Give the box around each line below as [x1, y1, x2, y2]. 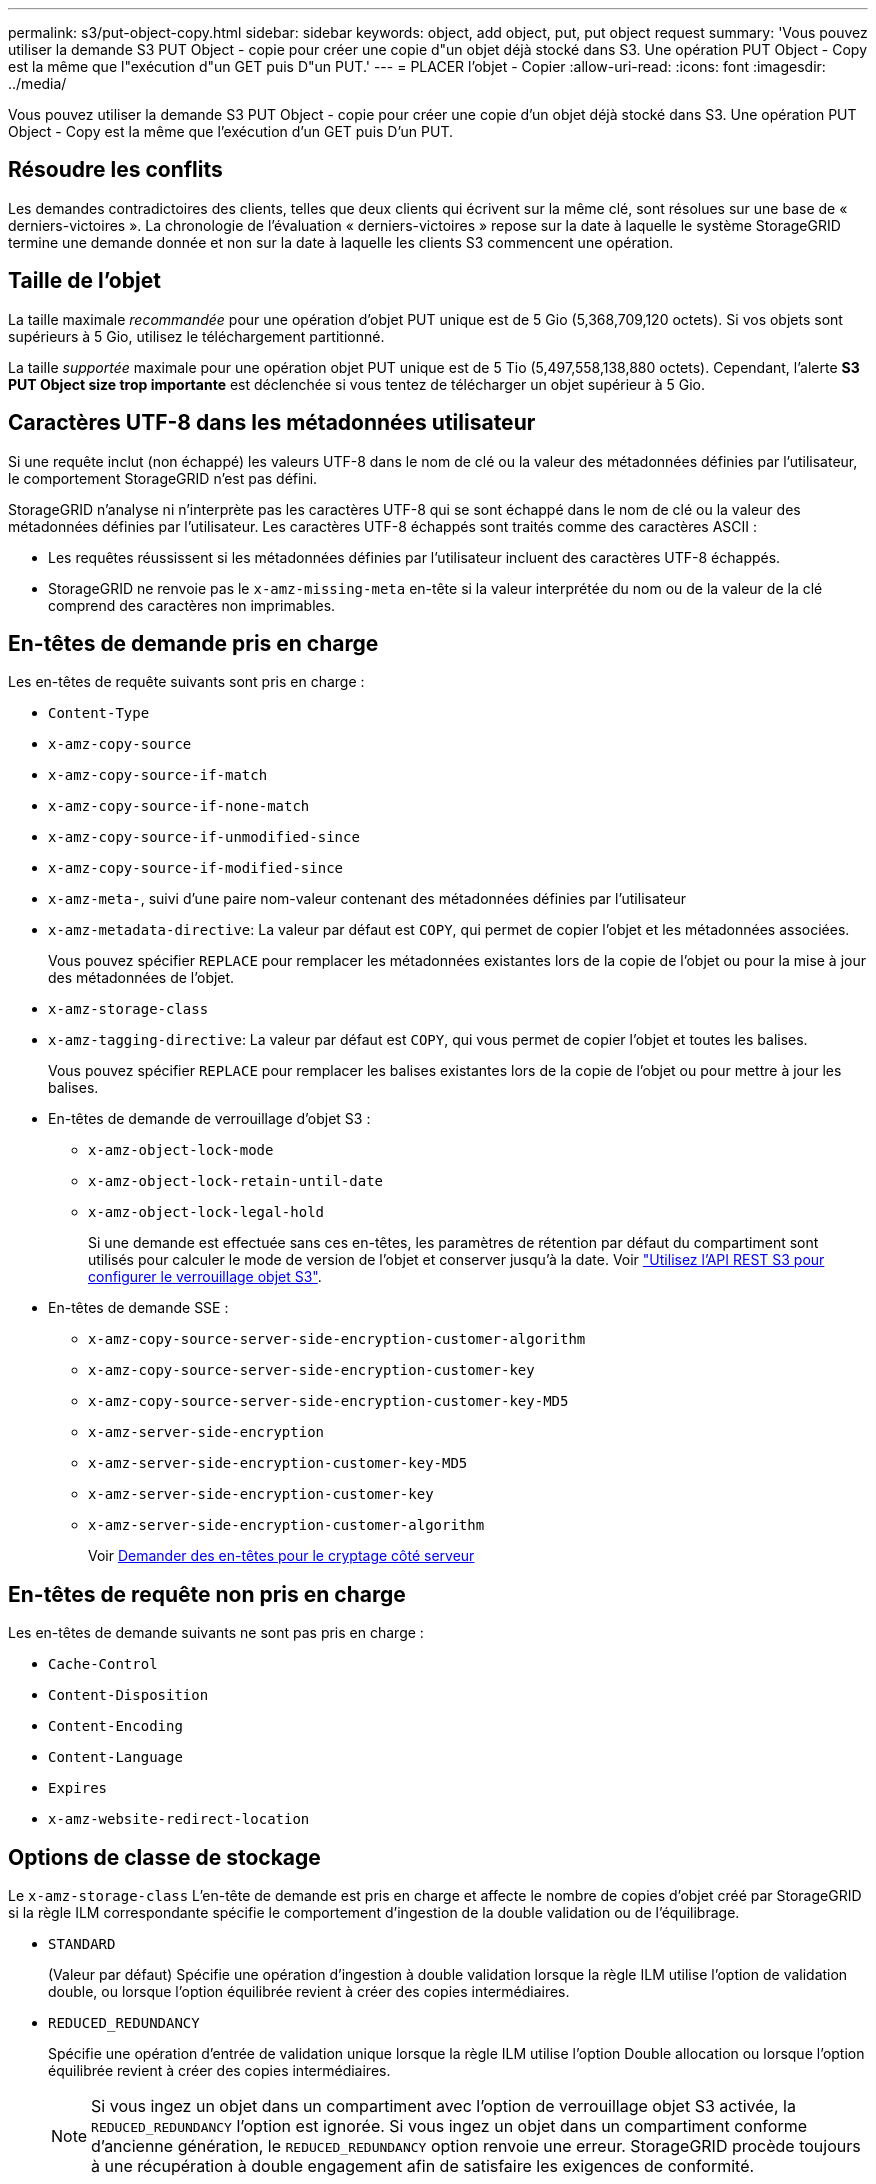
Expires [48, 1780, 108, 1797]
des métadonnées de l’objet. [48, 969, 235, 987]
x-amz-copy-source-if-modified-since [48, 860, 344, 877]
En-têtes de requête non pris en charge [8, 1581, 406, 1607]
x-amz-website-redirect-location [48, 1811, 310, 1828]
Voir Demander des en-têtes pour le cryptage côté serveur [88, 1547, 475, 1565]
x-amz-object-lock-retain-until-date [88, 1173, 384, 1190]
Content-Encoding [48, 1718, 183, 1735]
